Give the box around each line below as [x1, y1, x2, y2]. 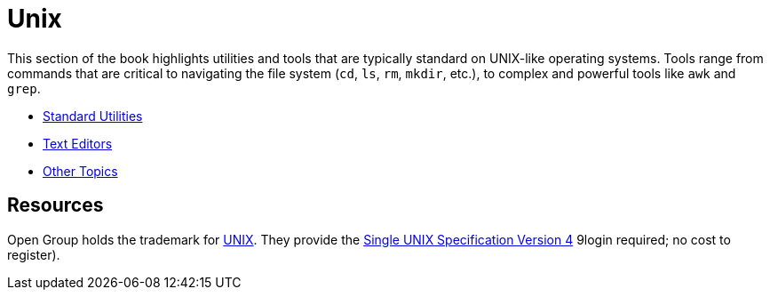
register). [7, 246, 60, 262]
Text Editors [43, 135, 113, 151]
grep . [7, 80, 41, 96]
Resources [7, 194, 104, 217]
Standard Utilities [43, 108, 143, 124]
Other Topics [43, 163, 118, 179]
